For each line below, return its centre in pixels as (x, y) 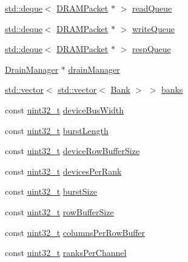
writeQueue (153, 28)
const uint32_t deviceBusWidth (64, 109)
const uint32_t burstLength (57, 130)
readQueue (152, 8)
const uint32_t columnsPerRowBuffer (75, 232)
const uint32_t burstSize (51, 191)
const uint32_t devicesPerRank (63, 171)
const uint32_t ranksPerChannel (66, 253)
